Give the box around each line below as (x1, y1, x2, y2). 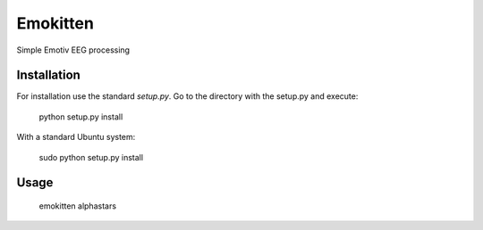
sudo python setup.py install (38, 152, 143, 162)
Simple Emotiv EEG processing (16, 45, 130, 55)
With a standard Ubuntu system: (16, 132, 136, 143)
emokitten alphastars (38, 201, 116, 211)
